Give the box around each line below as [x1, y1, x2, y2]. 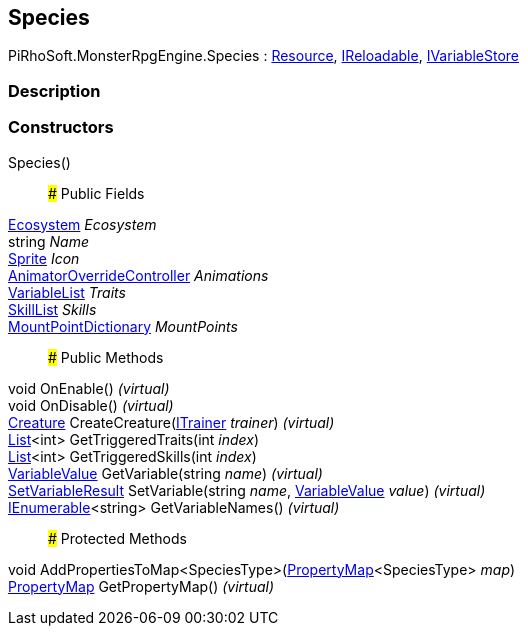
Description [8, 80, 101, 101]
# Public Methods [48, 348, 164, 366]
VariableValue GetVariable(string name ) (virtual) [8, 464, 323, 482]
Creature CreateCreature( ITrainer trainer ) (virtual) [8, 413, 335, 431]
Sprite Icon [8, 249, 80, 267]
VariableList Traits [8, 283, 126, 301]
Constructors [8, 117, 114, 138]
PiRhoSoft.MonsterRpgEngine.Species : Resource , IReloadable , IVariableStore [8, 47, 520, 65]
